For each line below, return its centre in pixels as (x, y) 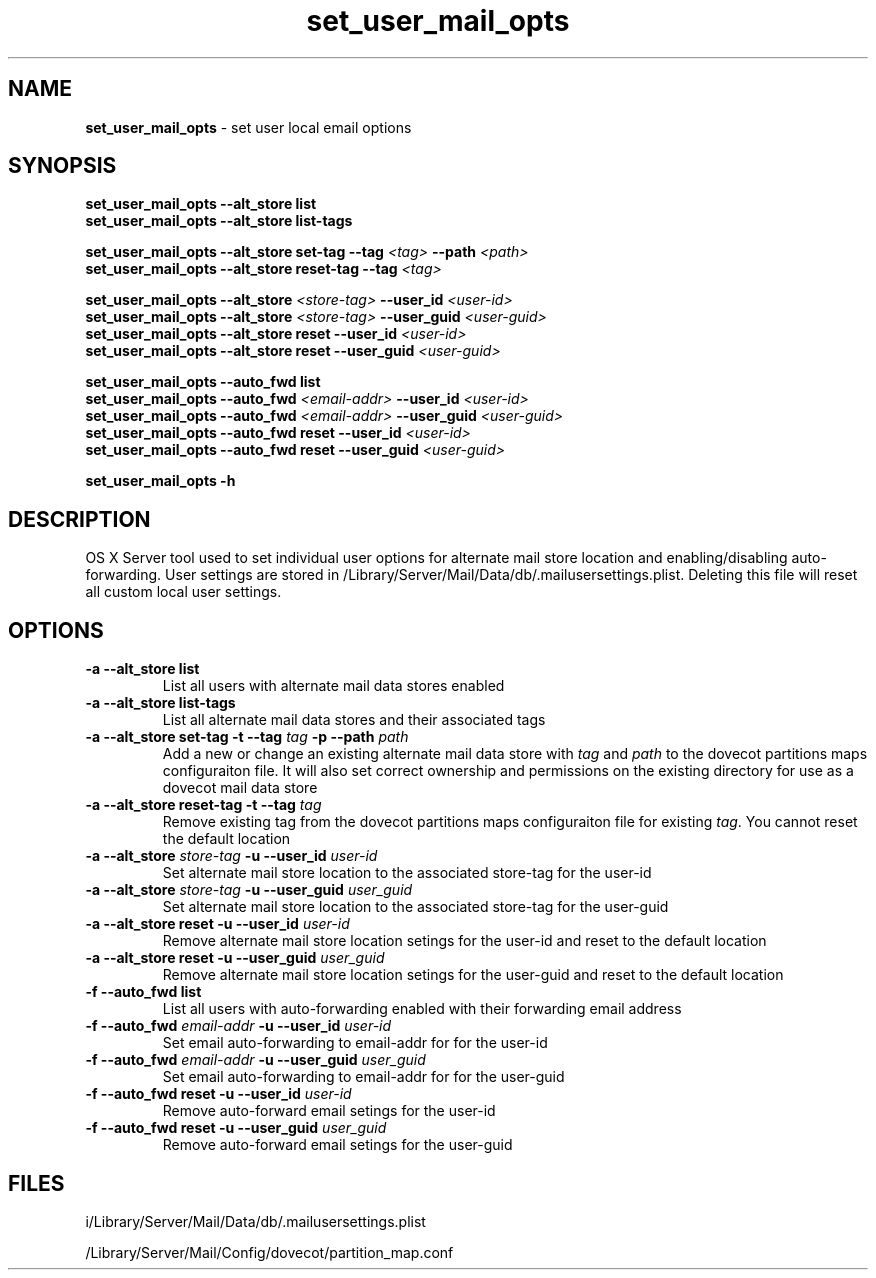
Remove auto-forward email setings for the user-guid (337, 1145)
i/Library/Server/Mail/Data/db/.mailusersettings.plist (255, 1221)
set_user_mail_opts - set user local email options (248, 127)
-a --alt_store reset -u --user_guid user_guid (235, 958)
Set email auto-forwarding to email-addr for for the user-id (355, 1043)
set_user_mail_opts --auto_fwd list (203, 382)
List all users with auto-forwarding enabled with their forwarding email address (422, 1009)
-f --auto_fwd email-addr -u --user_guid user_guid (255, 1060)
